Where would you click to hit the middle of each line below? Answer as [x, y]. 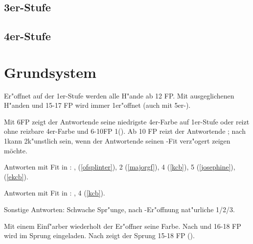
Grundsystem [50, 72]
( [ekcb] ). [16, 176]
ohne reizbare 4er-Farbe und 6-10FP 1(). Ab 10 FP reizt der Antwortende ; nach [125, 131]
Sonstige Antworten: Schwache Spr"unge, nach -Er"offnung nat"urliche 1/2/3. [119, 209]
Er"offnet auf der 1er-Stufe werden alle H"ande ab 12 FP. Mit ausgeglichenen [119, 95]
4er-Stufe [27, 36]
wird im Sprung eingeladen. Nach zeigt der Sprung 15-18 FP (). [99, 235]
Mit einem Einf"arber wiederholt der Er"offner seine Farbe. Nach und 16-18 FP [123, 226]
